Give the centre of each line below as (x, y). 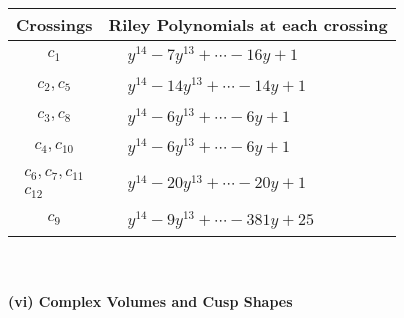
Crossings (54, 24)
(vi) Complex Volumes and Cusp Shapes (150, 301)
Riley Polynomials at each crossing (248, 24)
